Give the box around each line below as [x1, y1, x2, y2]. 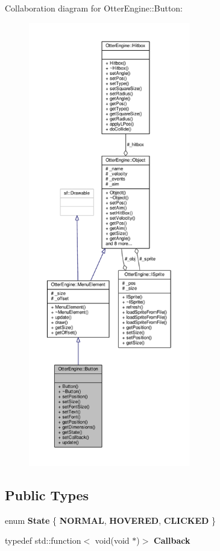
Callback [154, 534, 190, 547]
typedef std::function [5, 534, 81, 547]
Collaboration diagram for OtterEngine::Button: [5, 2, 183, 14]
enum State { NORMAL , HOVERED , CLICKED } [5, 514, 216, 526]
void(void [95, 534, 130, 547]
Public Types [5, 485, 89, 504]
